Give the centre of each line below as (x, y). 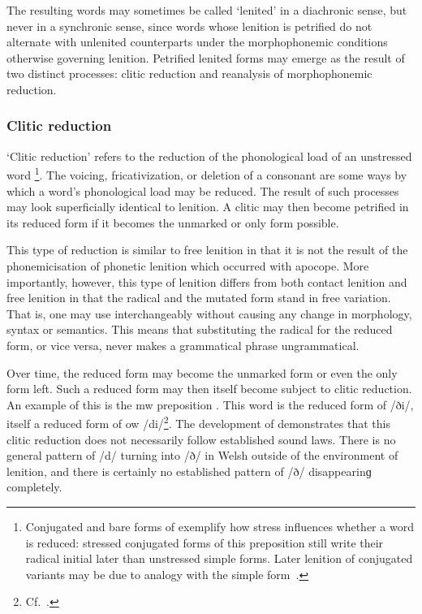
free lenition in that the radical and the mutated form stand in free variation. (199, 298)
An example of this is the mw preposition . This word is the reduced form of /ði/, (210, 404)
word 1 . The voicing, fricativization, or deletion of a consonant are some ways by (207, 174)
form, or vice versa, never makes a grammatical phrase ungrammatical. (183, 345)
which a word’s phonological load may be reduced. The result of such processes (203, 190)
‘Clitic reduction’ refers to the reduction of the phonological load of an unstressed (209, 156)
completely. (34, 487)
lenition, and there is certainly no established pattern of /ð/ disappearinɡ (189, 471)
